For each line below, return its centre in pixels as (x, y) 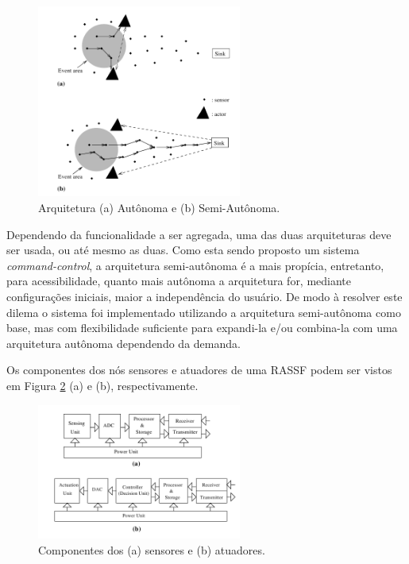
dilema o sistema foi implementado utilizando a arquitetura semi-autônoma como (204, 312)
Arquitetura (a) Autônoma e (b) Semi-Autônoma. (159, 208)
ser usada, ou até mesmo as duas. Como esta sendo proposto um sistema (183, 250)
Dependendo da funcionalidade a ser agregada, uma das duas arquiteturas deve (199, 234)
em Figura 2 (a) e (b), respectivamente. (102, 385)
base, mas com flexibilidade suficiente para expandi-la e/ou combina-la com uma (202, 328)
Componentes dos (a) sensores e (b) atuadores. (152, 549)
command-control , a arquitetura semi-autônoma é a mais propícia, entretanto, (195, 265)
